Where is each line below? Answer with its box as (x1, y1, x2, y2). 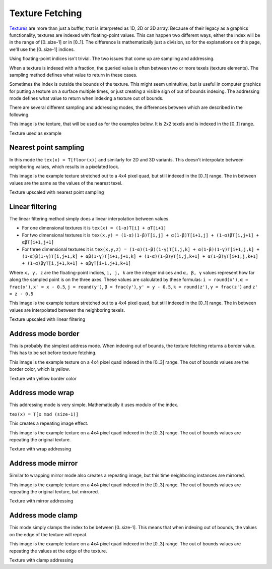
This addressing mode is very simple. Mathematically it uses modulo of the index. (9, 402, 179, 408)
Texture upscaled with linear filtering (9, 316, 86, 322)
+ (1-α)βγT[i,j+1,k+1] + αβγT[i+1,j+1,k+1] (22, 260, 131, 266)
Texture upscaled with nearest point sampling (9, 189, 104, 195)
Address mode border (9, 329, 80, 338)
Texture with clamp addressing (9, 557, 74, 563)
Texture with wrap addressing (9, 446, 72, 452)
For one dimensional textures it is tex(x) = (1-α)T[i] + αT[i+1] (22, 225, 166, 231)
